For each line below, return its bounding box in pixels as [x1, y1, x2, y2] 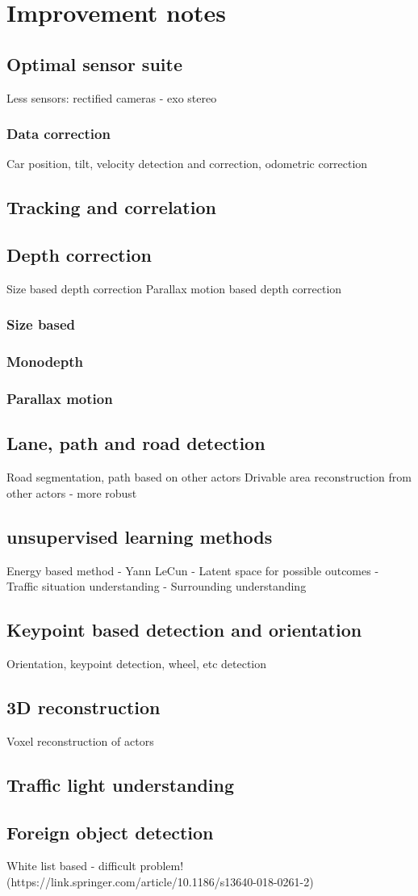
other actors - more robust [6, 484, 137, 501]
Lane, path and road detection [6, 431, 265, 456]
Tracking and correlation [6, 195, 216, 220]
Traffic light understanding [6, 772, 234, 797]
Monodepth [6, 351, 83, 372]
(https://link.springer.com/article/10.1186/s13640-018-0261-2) [6, 873, 314, 890]
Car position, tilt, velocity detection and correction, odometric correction [6, 155, 368, 172]
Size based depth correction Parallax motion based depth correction [6, 280, 342, 297]
